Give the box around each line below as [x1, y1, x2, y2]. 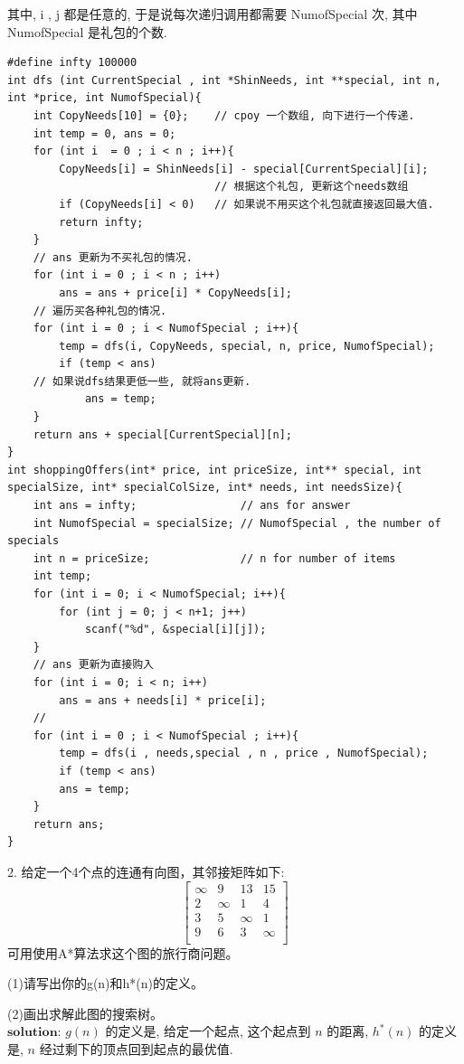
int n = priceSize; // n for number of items [33, 551, 396, 565]
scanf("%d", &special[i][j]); [84, 623, 267, 636]
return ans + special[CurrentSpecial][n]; [33, 428, 292, 441]
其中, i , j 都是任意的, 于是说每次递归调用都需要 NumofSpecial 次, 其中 [7, 5, 418, 23]
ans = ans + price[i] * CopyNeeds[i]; [59, 286, 292, 299]
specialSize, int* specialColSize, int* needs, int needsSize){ [7, 481, 402, 494]
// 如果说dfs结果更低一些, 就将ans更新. [33, 374, 251, 388]
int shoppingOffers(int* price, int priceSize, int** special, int [7, 463, 422, 476]
